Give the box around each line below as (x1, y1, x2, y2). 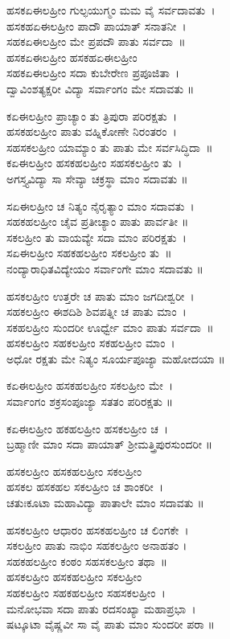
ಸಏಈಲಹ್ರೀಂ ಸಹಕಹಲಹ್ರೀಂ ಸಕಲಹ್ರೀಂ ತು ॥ (6, 244, 172, 261)
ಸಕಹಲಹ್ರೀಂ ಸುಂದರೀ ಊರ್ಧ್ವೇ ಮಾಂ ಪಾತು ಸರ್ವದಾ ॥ (6, 318, 214, 335)
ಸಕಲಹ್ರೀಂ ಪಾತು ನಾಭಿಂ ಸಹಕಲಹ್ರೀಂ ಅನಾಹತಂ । (6, 537, 187, 554)
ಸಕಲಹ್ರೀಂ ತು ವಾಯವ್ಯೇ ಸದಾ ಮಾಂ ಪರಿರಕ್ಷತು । (6, 228, 187, 245)
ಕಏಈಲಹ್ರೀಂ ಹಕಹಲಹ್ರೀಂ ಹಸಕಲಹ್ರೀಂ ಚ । (6, 420, 169, 436)
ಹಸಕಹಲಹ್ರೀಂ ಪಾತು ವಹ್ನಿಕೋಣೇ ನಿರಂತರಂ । (6, 123, 177, 140)
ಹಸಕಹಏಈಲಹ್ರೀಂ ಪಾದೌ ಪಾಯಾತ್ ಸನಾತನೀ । (6, 17, 187, 34)
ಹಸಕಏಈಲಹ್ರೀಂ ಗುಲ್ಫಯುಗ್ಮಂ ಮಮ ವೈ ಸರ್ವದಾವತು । (6, 2, 216, 18)
